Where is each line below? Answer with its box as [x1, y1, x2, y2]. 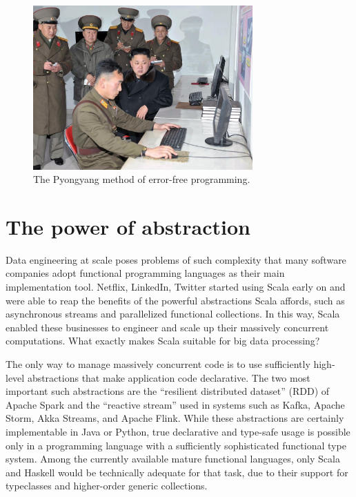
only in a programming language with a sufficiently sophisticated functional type [6, 438, 346, 452]
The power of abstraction [6, 212, 250, 240]
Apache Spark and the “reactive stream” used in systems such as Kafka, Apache [6, 397, 345, 411]
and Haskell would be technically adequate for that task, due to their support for [6, 465, 348, 479]
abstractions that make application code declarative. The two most [27, 370, 310, 384]
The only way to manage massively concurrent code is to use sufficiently [6, 357, 310, 371]
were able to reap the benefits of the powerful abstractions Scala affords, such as [6, 293, 345, 307]
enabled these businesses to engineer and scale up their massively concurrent [6, 320, 329, 334]
